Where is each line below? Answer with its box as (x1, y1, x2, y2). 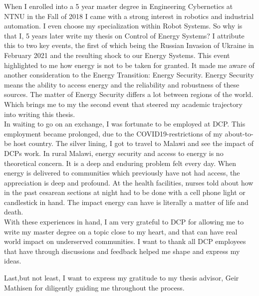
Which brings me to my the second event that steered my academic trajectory (4, 98, 243, 109)
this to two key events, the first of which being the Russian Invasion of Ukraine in (4, 40, 254, 50)
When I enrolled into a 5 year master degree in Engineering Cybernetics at (4, 1, 233, 11)
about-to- (225, 128, 254, 138)
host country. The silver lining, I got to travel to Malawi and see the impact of (13, 138, 254, 148)
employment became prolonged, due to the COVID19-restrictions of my (4, 128, 223, 138)
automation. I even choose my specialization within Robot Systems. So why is (4, 20, 243, 31)
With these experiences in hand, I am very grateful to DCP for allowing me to (4, 216, 244, 227)
